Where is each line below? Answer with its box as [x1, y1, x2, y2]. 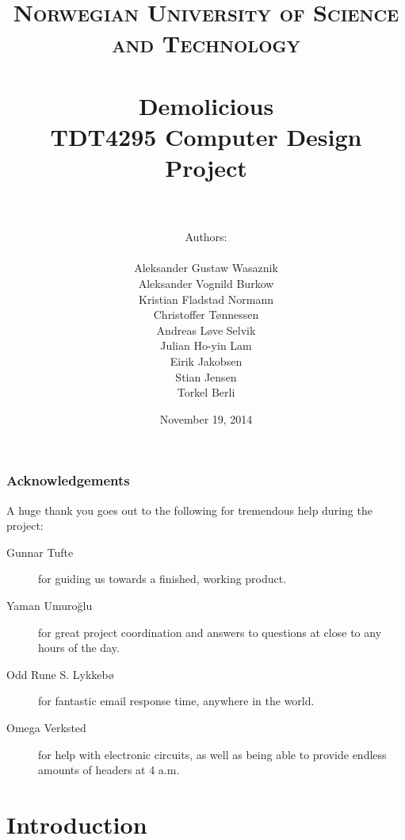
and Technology [112, 27, 300, 59]
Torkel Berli [177, 384, 235, 401]
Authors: [185, 228, 227, 245]
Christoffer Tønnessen [153, 306, 259, 323]
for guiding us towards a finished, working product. [38, 570, 287, 587]
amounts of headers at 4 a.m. [38, 761, 180, 778]
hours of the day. [38, 639, 120, 656]
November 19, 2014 [159, 410, 253, 427]
